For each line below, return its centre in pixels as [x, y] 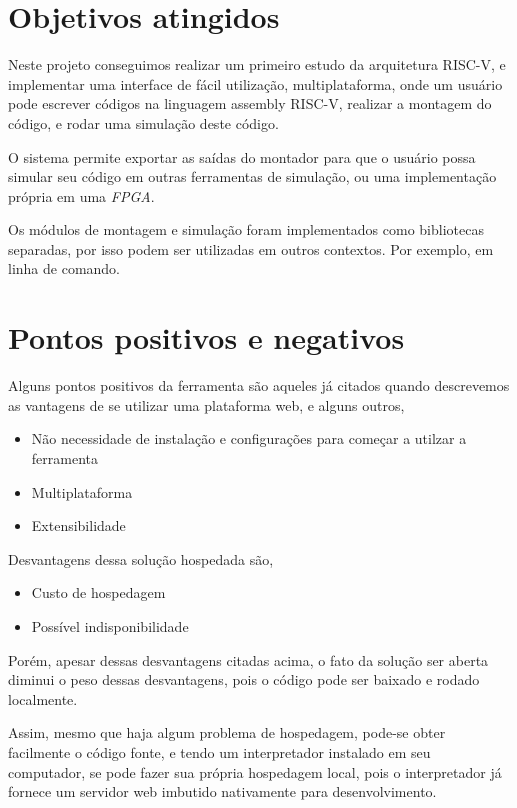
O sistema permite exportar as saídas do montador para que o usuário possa [242, 156]
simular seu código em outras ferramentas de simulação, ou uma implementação [252, 176]
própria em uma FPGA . [81, 195]
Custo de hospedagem [98, 592]
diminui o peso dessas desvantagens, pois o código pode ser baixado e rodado [244, 679]
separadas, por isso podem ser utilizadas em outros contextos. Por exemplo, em [251, 248]
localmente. [43, 698]
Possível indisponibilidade [110, 625]
